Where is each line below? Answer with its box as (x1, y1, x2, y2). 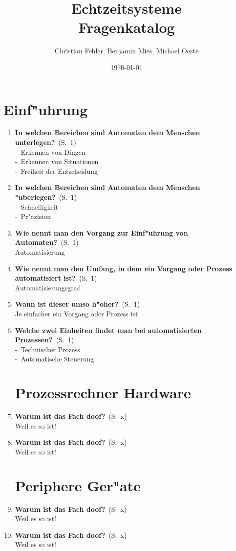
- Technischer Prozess (15, 344, 80, 354)
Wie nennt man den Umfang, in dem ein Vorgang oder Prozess (15, 263, 233, 273)
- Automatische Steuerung (15, 354, 94, 364)
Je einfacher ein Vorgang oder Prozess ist (15, 308, 138, 318)
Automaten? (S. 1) (15, 237, 79, 247)
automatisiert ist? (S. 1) (15, 273, 97, 283)
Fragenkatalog (78, 17, 175, 37)
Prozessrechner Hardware (15, 383, 191, 403)
